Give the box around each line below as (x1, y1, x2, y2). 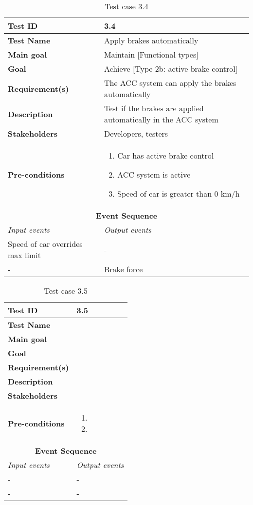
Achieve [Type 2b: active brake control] (104, 63, 238, 74)
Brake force (104, 263, 143, 275)
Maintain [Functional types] (104, 49, 199, 60)
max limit (8, 249, 41, 261)
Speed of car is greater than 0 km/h (117, 188, 240, 199)
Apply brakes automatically (104, 35, 199, 46)
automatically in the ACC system (104, 114, 218, 125)
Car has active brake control (117, 150, 214, 161)
